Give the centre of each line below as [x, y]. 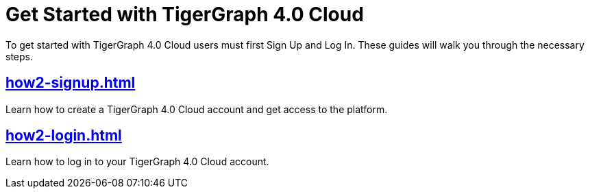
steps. [19, 56]
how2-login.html [64, 136]
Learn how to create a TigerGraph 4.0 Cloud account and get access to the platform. [197, 109]
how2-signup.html [71, 83]
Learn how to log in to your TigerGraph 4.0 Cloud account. [137, 162]
